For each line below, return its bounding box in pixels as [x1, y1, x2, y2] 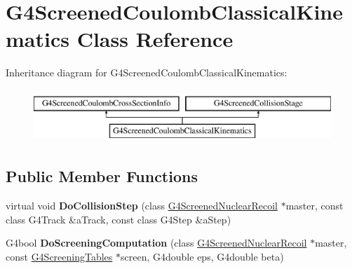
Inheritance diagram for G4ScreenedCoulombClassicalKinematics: [6, 65, 287, 80]
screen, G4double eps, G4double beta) [121, 249, 284, 264]
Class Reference [76, 25, 233, 53]
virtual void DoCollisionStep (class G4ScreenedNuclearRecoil [6, 198, 278, 213]
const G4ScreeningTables [6, 249, 113, 264]
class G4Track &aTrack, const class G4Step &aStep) [6, 212, 231, 226]
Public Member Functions [6, 165, 198, 187]
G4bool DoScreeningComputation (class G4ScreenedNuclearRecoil [6, 235, 307, 250]
